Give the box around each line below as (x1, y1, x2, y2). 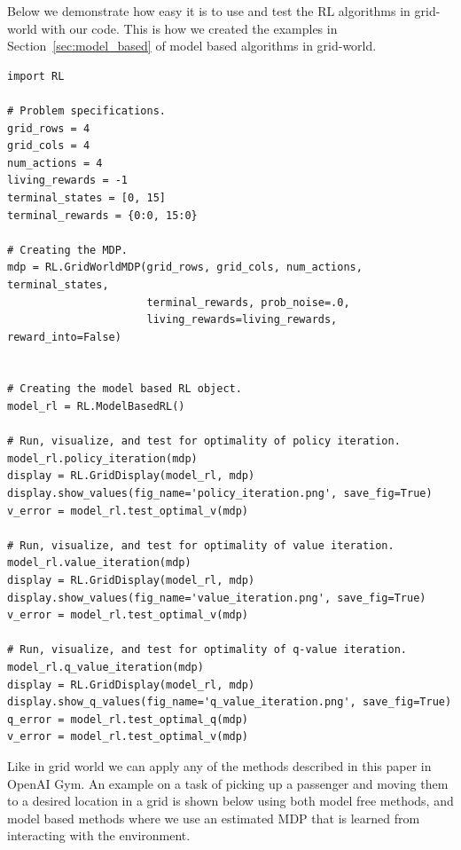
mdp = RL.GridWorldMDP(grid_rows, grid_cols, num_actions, (7, 261, 363, 274)
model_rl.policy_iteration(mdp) (7, 452, 198, 465)
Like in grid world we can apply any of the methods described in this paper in (7, 756, 432, 775)
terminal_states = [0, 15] (7, 191, 166, 204)
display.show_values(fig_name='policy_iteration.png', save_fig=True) (7, 487, 433, 500)
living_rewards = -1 (7, 174, 129, 187)
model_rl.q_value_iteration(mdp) (7, 660, 204, 673)
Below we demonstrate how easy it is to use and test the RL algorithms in (7, 2, 410, 20)
